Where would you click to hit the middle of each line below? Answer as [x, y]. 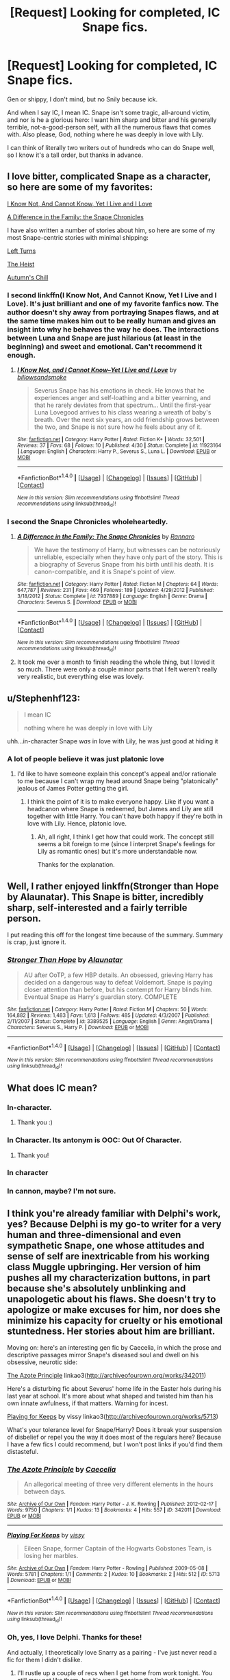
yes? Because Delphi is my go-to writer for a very [114, 1224]
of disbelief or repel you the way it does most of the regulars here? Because [114, 1437]
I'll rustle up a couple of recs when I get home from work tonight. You [115, 1672]
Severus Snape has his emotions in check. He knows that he [119, 391]
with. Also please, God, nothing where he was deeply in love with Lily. [105, 134]
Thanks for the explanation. [76, 865]
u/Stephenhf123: [44, 698]
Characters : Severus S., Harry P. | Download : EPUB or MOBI [78, 1027]
